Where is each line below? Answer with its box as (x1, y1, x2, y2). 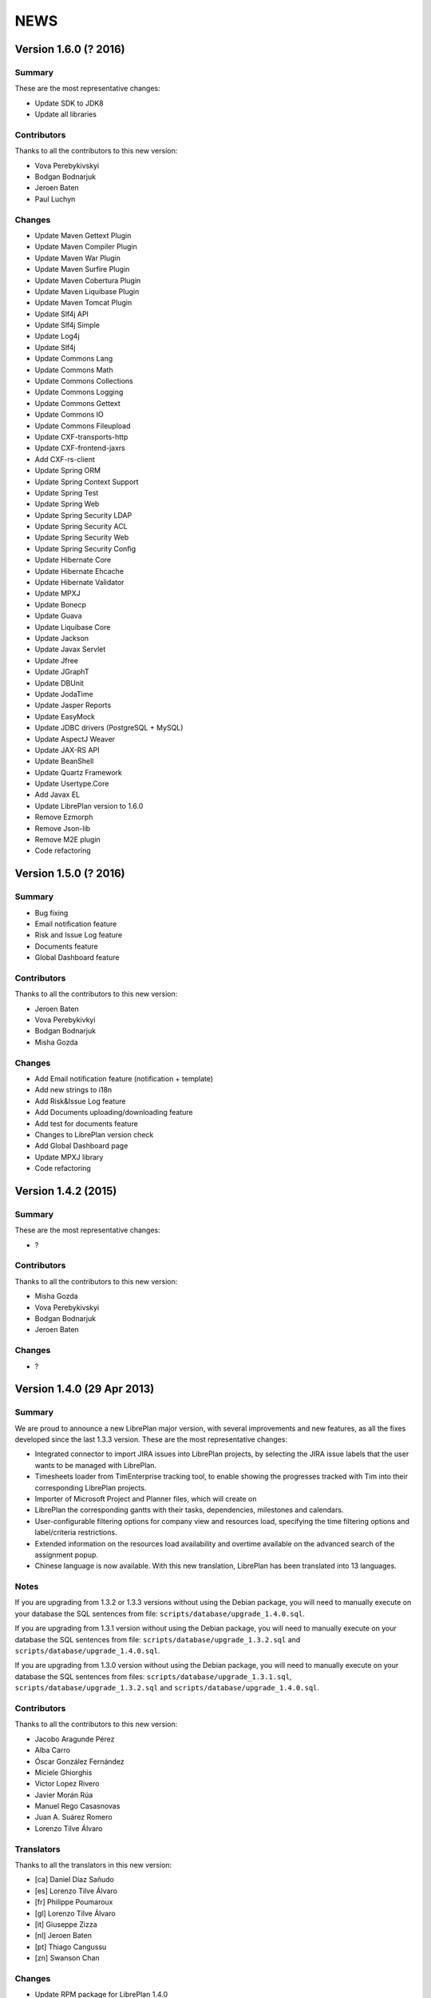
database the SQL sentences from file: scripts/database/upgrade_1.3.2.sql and (14, 1634, 301, 1644)
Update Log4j (34, 332, 80, 341)
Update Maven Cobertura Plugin (34, 276, 141, 285)
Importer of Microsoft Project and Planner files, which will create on (34, 1495, 257, 1503)
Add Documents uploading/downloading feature (34, 1108, 193, 1117)
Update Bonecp (34, 599, 87, 609)
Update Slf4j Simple (34, 320, 100, 330)
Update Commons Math (34, 364, 113, 375)
